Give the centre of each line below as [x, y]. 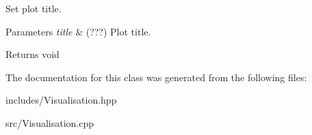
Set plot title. [34, 8]
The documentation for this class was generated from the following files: [156, 77]
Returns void [32, 54]
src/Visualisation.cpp [50, 122]
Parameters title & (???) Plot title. [78, 31]
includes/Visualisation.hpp [61, 100]
